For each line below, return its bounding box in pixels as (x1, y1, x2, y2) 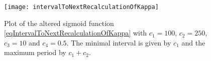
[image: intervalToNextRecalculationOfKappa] (4, 3, 159, 10)
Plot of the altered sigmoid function (4, 17, 114, 28)
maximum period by (4, 47, 66, 57)
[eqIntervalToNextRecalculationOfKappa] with (4, 27, 147, 38)
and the (181, 37, 205, 47)
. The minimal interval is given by (66, 37, 171, 47)
